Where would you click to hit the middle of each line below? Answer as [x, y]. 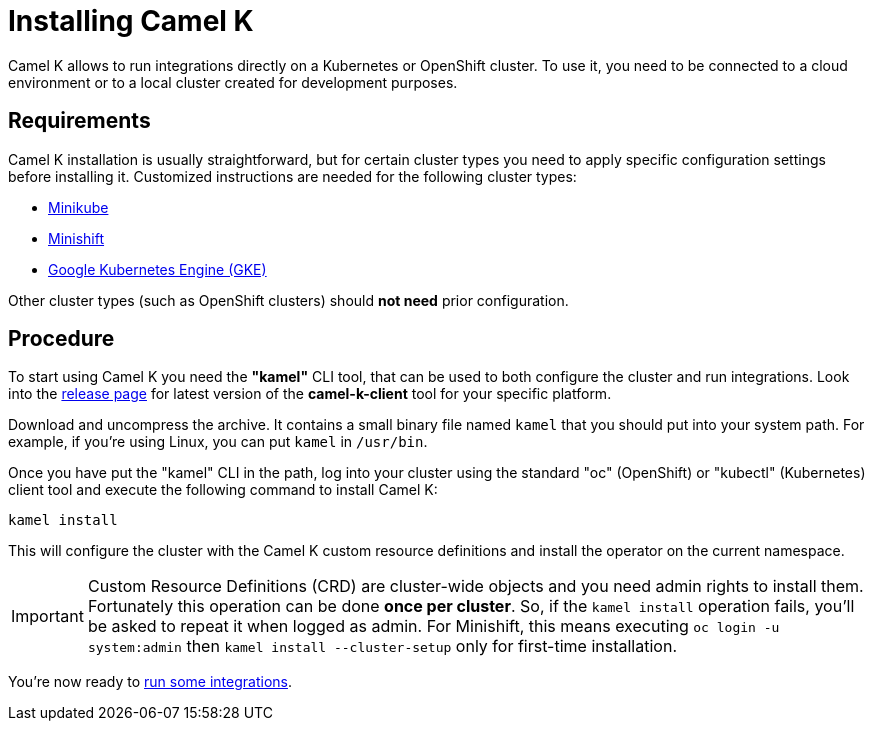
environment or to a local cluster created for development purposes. [233, 82]
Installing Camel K [131, 21]
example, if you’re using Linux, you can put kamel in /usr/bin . [218, 442]
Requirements [79, 121]
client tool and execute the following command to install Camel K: [223, 490]
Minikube [78, 207]
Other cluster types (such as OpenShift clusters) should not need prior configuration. [288, 300]
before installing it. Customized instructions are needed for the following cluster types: [292, 176]
